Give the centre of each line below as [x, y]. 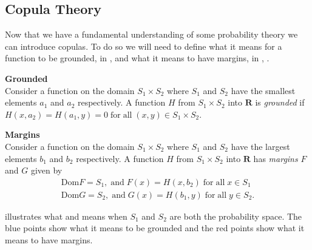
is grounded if [280, 102]
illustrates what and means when [66, 216]
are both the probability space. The [236, 216]
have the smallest [263, 90]
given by [46, 170]
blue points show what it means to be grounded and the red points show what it [155, 228]
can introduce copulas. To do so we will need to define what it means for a [144, 46]
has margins [276, 158]
